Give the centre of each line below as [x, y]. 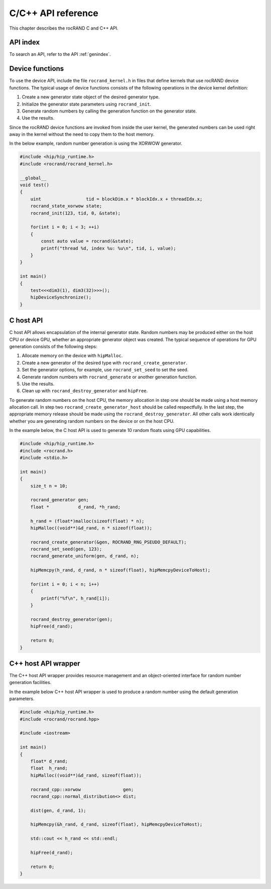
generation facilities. [30, 683]
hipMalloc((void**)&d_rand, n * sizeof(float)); [91, 528]
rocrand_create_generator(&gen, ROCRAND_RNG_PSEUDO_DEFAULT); [108, 542]
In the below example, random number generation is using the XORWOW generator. [96, 144]
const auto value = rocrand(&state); [87, 241]
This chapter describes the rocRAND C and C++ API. [64, 28]
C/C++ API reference [54, 13]
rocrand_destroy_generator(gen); [72, 620]
